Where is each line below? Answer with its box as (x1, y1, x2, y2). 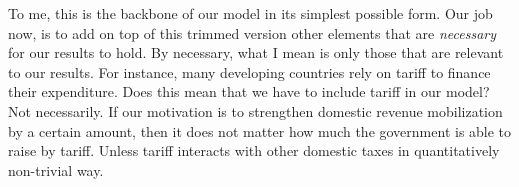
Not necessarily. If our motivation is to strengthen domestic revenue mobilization (8, 100, 503, 121)
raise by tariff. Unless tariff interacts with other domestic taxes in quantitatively (8, 140, 500, 161)
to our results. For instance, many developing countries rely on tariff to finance (8, 61, 491, 82)
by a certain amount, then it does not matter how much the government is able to (8, 120, 512, 141)
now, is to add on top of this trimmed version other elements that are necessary (8, 22, 497, 43)
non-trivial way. (8, 159, 104, 180)
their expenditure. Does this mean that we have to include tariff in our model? (8, 81, 490, 102)
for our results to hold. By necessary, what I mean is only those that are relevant (8, 42, 504, 63)
